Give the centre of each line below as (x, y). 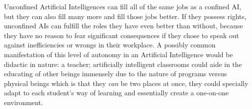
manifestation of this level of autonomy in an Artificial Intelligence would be (118, 54)
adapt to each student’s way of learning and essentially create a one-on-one (116, 93)
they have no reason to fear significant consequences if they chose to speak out (122, 35)
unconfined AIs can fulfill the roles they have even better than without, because (124, 26)
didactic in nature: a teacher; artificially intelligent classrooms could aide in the (123, 64)
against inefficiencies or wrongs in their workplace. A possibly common (110, 45)
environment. (23, 102)
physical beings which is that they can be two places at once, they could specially (126, 83)
